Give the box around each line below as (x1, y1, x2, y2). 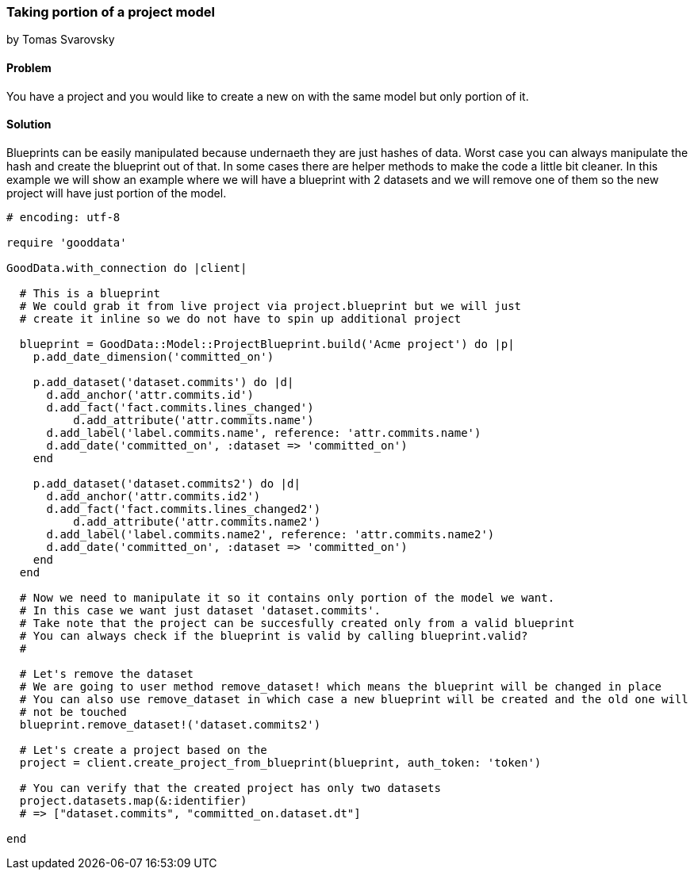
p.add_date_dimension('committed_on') (33, 350, 274, 363)
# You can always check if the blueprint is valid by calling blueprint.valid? (19, 629, 528, 642)
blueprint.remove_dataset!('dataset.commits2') (19, 717, 321, 731)
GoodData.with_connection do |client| (6, 261, 247, 274)
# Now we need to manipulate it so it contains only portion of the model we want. (19, 591, 555, 604)
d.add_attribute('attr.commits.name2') (73, 515, 321, 528)
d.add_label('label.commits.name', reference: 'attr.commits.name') (46, 426, 481, 439)
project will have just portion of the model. (6, 186, 227, 200)
